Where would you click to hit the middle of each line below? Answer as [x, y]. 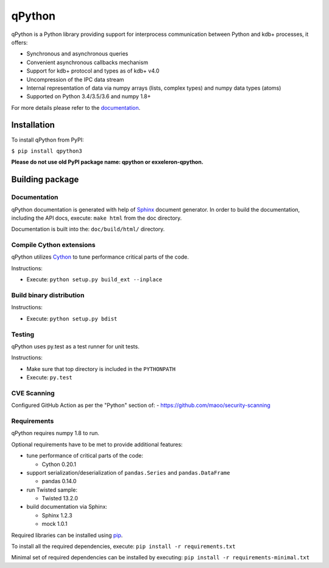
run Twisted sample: [52, 490]
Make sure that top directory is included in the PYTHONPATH [101, 368]
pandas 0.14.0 [59, 481]
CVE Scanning [33, 393]
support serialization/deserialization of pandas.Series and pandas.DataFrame [128, 472]
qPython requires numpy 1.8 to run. [55, 433]
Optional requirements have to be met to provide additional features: [97, 444]
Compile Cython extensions [53, 245]
